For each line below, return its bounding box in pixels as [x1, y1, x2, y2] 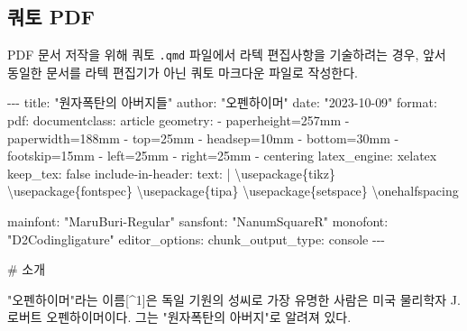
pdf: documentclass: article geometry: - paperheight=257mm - [7, 111, 350, 130]
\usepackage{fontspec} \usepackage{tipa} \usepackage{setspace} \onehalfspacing [7, 181, 459, 200]
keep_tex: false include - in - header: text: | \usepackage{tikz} [7, 163, 335, 182]
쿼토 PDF [7, 3, 95, 31]
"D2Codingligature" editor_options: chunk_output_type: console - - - [7, 229, 385, 248]
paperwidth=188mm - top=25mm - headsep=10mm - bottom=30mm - [7, 128, 399, 147]
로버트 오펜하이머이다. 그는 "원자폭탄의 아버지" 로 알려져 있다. [7, 308, 352, 326]
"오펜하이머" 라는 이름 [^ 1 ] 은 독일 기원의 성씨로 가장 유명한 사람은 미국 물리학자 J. [7, 290, 461, 308]
